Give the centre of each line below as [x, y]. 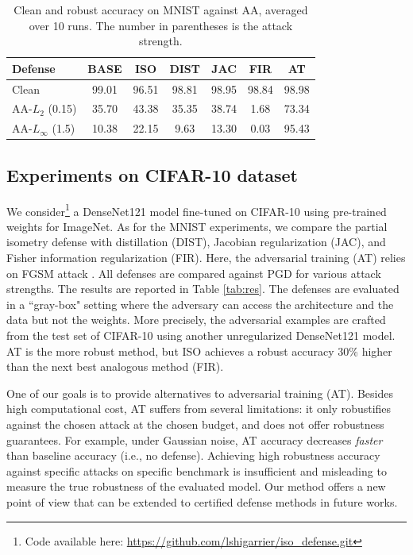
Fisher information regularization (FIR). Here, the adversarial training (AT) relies [206, 258]
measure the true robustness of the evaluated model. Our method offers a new [196, 486]
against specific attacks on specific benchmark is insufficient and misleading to [197, 470]
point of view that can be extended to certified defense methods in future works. [202, 501]
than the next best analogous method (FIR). [115, 366]
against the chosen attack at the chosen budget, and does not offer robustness [195, 424]
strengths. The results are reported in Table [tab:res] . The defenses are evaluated [203, 289]
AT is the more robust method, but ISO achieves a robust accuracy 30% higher [199, 351]
